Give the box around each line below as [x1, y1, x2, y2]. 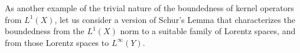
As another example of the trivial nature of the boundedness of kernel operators [5, 2, 294, 14]
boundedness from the [5, 25, 84, 37]
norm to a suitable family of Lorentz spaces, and [120, 25, 296, 37]
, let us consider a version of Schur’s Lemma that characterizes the [54, 13, 295, 25]
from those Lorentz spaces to [5, 36, 109, 48]
